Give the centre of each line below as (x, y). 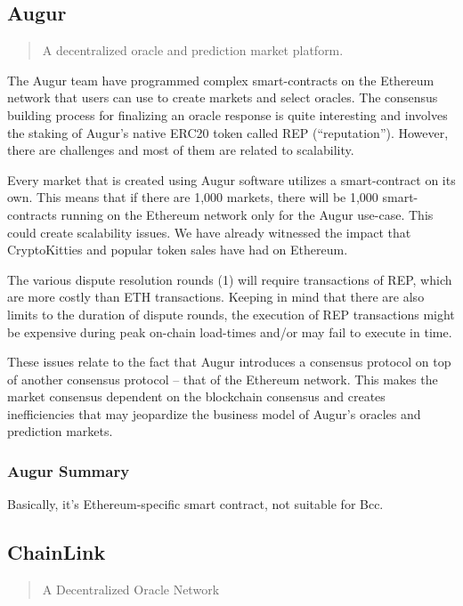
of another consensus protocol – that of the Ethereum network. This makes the (223, 379)
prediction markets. (60, 431)
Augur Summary (69, 471)
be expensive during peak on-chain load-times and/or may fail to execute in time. (230, 331)
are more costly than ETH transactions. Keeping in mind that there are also (216, 297)
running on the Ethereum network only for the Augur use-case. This (247, 214)
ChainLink (57, 552)
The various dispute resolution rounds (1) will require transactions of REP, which (230, 279)
